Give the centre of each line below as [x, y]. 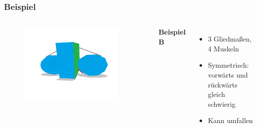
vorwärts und [228, 75]
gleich [216, 94]
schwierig [222, 104]
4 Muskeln [223, 48]
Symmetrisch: [228, 65]
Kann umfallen [230, 120]
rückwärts [223, 84]
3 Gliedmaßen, [230, 39]
